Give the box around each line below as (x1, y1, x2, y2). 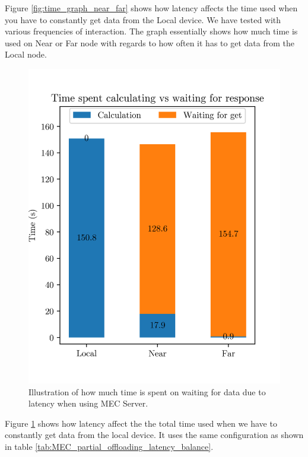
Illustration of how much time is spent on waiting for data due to (28, 385, 266, 398)
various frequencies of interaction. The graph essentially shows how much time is (5, 25, 298, 37)
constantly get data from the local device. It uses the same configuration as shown (5, 429, 304, 441)
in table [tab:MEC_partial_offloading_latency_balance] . (5, 440, 214, 453)
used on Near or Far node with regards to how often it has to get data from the (5, 36, 294, 49)
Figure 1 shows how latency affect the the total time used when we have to (5, 417, 277, 429)
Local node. (5, 48, 47, 61)
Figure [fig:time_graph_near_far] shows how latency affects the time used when (5, 2, 298, 14)
